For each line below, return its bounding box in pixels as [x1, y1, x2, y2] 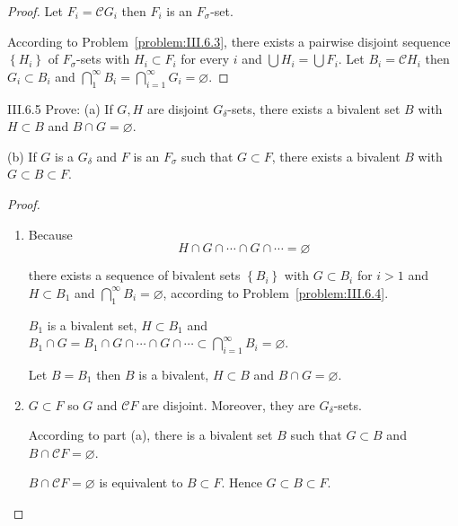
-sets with [76, 49, 130, 68]
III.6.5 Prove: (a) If [7, 99, 113, 118]
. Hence [221, 473, 262, 492]
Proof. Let [7, 2, 63, 20]
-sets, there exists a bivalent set [227, 99, 401, 118]
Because [28, 224, 73, 243]
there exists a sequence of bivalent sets [28, 266, 241, 285]
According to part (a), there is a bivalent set [28, 425, 273, 444]
